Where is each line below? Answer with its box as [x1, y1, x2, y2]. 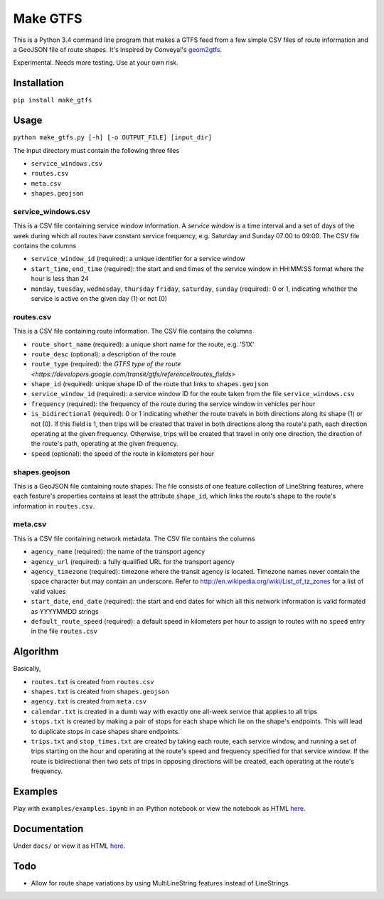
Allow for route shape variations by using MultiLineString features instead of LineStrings [31, 878, 289, 887]
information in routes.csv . [13, 501, 95, 510]
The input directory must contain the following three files [13, 146, 180, 154]
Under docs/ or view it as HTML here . [13, 841, 126, 850]
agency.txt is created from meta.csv [31, 697, 147, 706]
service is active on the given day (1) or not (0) [31, 294, 167, 302]
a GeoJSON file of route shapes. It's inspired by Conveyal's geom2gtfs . [13, 45, 223, 53]
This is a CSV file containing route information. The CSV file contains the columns [13, 327, 252, 336]
